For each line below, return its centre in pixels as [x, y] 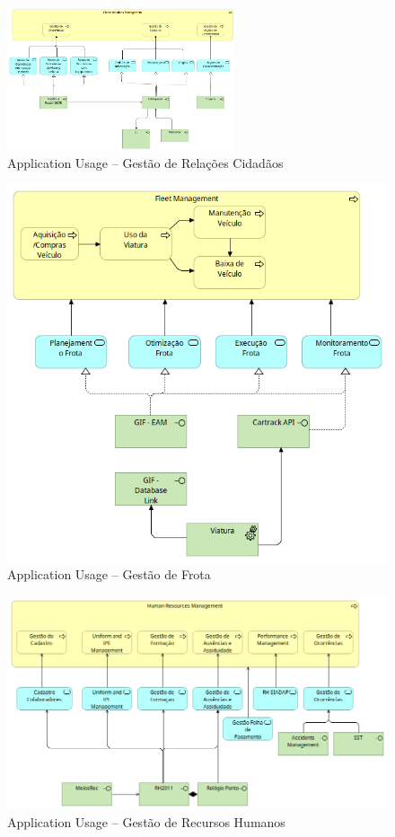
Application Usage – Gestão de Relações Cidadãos [145, 163]
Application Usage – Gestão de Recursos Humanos [146, 822]
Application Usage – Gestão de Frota [109, 574]
